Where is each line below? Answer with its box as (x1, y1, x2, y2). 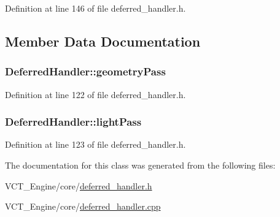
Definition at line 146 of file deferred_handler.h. (5, 2, 186, 14)
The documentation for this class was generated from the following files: (5, 159, 276, 171)
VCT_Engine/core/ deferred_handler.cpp (5, 200, 161, 213)
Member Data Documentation (5, 31, 201, 50)
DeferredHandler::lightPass (5, 114, 142, 129)
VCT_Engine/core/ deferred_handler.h (5, 179, 152, 192)
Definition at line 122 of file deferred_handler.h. (5, 88, 186, 101)
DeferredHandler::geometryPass (5, 64, 166, 79)
